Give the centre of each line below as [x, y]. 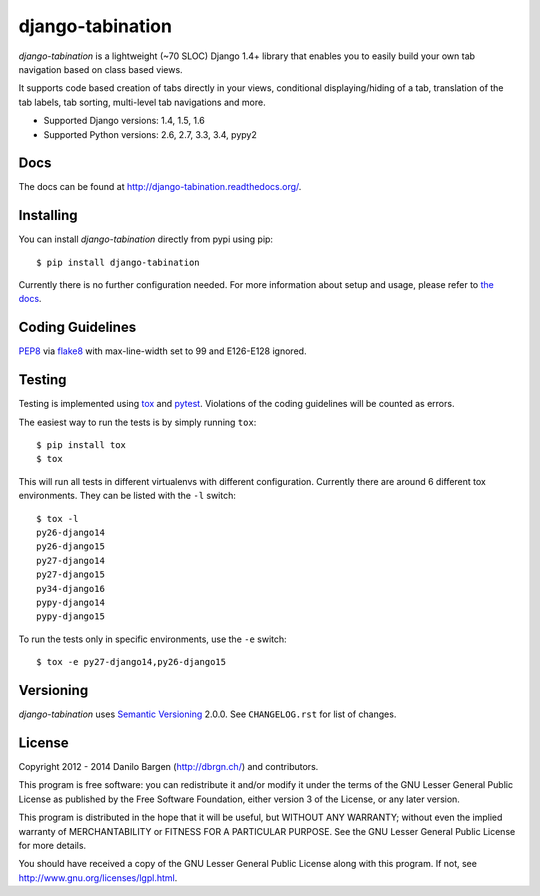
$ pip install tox [81, 445]
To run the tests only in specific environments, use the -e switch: [152, 639]
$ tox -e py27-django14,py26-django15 [131, 662]
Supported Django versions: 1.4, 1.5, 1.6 [124, 121]
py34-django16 [70, 588]
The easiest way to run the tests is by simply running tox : [137, 422]
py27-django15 [70, 574]
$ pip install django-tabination [118, 262]
